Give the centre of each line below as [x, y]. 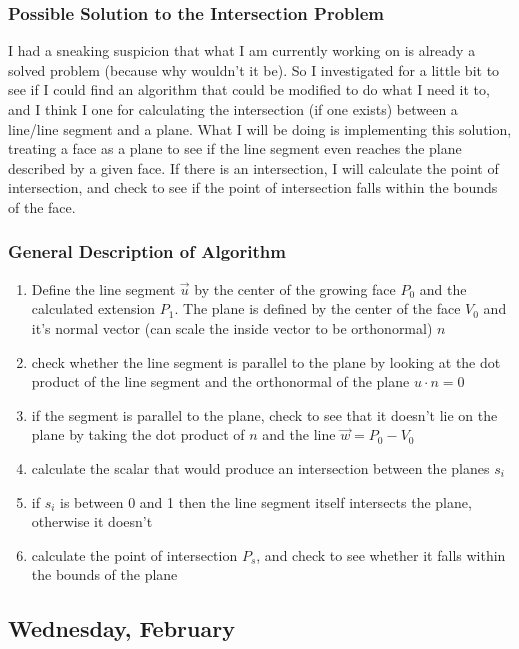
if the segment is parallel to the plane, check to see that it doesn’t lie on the [264, 414]
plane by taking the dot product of [138, 434]
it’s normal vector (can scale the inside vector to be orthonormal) [232, 327]
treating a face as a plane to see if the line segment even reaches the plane [235, 148]
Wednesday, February [121, 628]
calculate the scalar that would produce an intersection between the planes [260, 467]
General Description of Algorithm [147, 251]
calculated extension [93, 308]
